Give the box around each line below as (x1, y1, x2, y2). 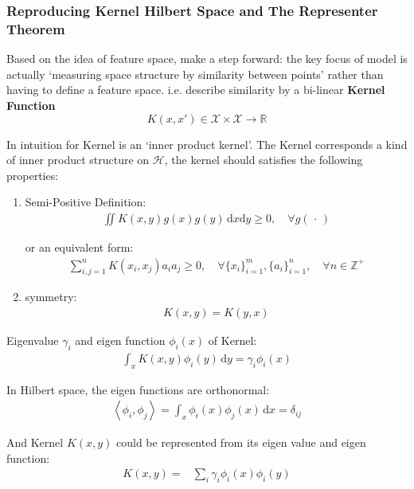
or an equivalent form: (25, 238, 134, 255)
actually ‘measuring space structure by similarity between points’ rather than (6, 65, 384, 82)
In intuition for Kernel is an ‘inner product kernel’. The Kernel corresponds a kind (6, 135, 408, 152)
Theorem (6, 18, 65, 38)
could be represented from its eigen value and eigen (116, 434, 366, 451)
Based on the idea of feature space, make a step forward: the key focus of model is (6, 50, 408, 67)
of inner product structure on (6, 151, 150, 168)
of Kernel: (208, 331, 257, 348)
